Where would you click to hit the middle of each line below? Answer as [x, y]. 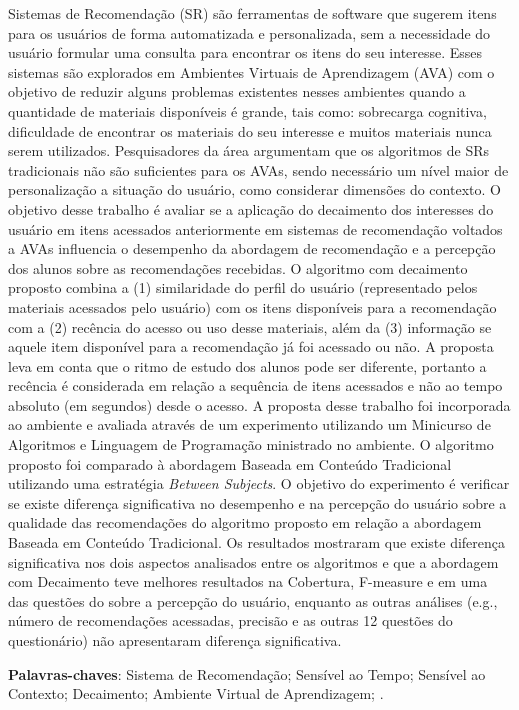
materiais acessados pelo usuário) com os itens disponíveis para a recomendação [252, 306]
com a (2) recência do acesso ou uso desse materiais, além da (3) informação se [250, 326]
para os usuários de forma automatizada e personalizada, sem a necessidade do [249, 32]
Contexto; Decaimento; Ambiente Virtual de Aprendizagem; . [196, 693]
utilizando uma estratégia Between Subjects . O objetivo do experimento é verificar [259, 483]
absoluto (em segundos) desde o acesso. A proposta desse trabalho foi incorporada [259, 404]
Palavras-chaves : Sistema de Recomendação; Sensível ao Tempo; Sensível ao [247, 673]
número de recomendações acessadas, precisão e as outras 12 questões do [230, 620]
